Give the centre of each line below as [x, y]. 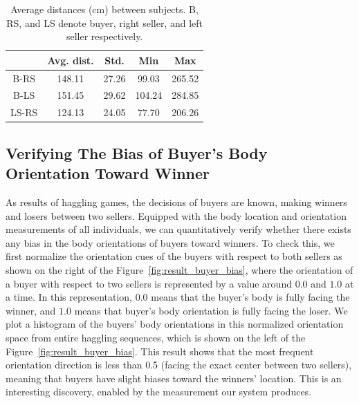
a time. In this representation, [69, 297]
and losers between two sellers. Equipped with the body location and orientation [176, 215]
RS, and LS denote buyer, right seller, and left [104, 22]
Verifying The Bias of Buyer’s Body [137, 152]
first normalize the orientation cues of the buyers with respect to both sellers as [174, 256]
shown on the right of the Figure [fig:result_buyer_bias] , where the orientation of [179, 269]
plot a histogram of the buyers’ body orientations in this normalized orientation [175, 324]
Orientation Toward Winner [108, 173]
